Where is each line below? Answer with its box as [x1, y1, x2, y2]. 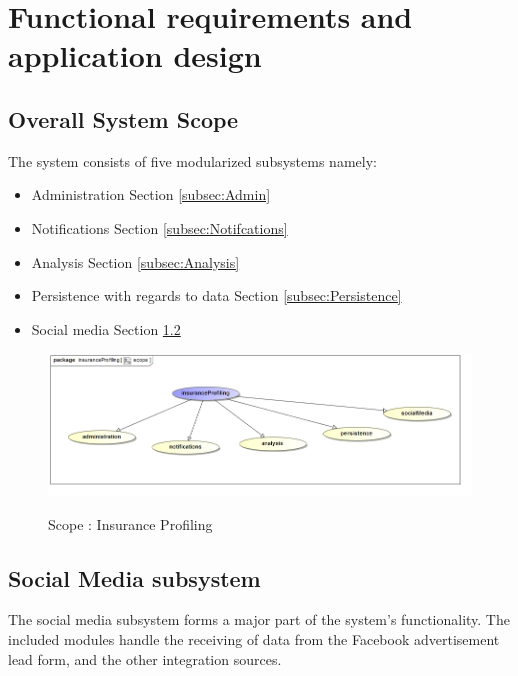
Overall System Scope [8, 103, 239, 134]
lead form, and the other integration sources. [8, 648, 282, 669]
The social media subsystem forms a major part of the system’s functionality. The [8, 609, 510, 630]
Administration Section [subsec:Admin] [31, 184, 271, 205]
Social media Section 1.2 [31, 318, 181, 339]
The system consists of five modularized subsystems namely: [8, 150, 377, 171]
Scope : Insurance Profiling [48, 513, 213, 534]
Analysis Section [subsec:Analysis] [31, 251, 240, 272]
